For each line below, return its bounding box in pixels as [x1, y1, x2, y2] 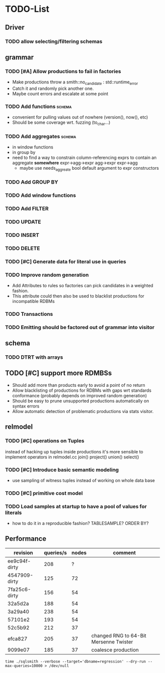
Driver [5, 23, 25, 32]
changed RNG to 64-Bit [91, 632, 146, 639]
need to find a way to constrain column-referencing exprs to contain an [12, 154, 157, 161]
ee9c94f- [7, 558, 31, 564]
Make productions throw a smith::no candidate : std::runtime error [12, 79, 138, 86]
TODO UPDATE [5, 218, 41, 225]
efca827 [7, 635, 28, 642]
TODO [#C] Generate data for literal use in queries [5, 258, 127, 265]
